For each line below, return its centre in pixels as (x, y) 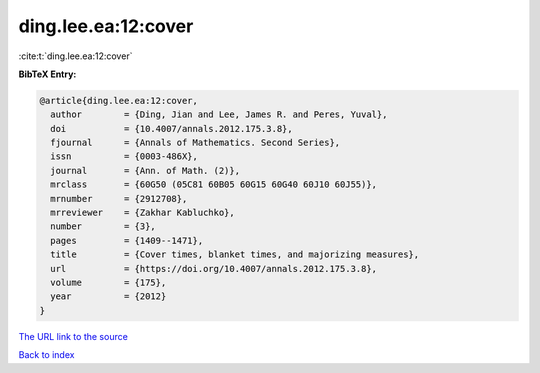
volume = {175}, (108, 282)
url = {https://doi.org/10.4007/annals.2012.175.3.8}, (214, 268)
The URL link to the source (73, 336)
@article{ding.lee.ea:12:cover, (119, 100)
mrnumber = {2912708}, (119, 198)
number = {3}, (103, 226)
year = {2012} (108, 296)
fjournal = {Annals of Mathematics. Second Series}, (195, 143)
